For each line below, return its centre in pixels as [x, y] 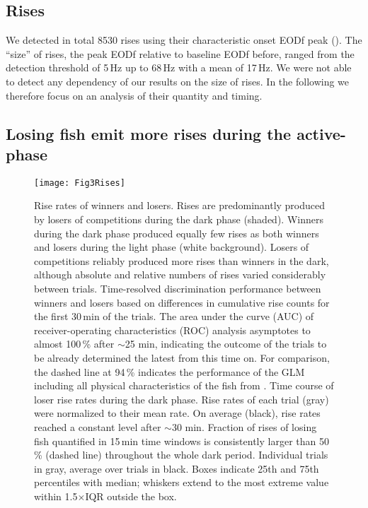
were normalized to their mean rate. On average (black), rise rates [177, 413]
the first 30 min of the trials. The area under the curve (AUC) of [174, 316]
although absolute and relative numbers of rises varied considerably [180, 274]
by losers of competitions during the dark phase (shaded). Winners [179, 219]
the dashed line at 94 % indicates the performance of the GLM [169, 371]
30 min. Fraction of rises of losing [244, 426]
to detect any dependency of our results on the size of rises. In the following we [178, 81]
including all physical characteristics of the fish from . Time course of [184, 385]
